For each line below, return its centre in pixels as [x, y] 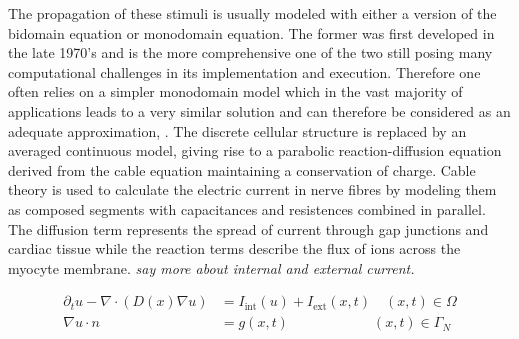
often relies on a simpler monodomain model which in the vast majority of [235, 91]
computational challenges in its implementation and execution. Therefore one [244, 71]
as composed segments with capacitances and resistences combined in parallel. [247, 208]
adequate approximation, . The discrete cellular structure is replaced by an [237, 130]
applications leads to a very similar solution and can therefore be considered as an [259, 110]
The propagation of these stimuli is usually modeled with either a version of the [252, 13]
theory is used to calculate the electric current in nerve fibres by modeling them [252, 189]
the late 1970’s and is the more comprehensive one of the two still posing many [250, 52]
